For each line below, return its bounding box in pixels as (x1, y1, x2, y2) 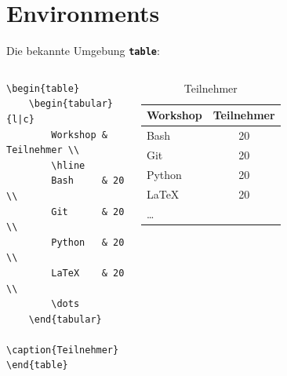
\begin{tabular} (28, 98, 114, 110)
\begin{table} (6, 82, 80, 94)
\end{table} (6, 360, 68, 371)
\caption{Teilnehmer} (6, 344, 119, 356)
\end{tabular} (28, 313, 102, 325)
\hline (51, 159, 85, 171)
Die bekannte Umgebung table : (6, 42, 160, 59)
